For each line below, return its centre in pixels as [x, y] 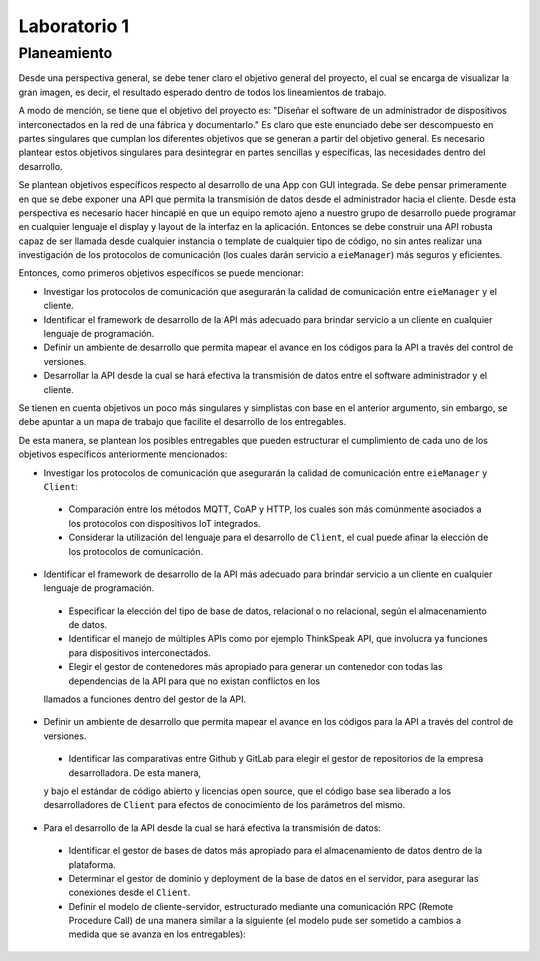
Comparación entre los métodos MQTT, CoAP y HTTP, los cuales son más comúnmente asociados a [275, 509]
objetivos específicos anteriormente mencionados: [123, 454]
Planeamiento [65, 53]
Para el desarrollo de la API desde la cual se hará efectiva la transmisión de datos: [212, 827]
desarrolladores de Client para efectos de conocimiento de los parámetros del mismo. [224, 805]
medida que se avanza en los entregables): [157, 934]
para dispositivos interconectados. [140, 652]
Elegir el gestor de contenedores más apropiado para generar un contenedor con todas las [256, 667]
